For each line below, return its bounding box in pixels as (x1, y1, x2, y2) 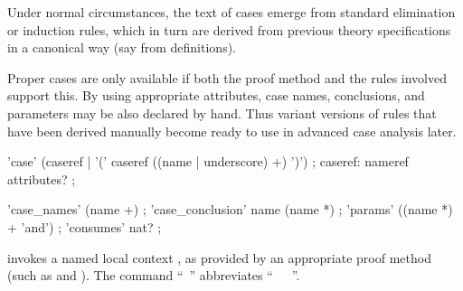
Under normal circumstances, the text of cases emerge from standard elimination (7, 3, 456, 21)
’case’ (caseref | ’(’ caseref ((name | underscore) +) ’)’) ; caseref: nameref (7, 152, 409, 171)
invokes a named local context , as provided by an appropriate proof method (7, 248, 431, 267)
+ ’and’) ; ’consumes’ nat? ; (7, 217, 162, 236)
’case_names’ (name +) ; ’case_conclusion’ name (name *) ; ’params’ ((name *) (7, 200, 453, 219)
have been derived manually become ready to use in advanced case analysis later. (7, 121, 457, 140)
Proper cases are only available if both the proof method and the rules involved (7, 68, 447, 87)
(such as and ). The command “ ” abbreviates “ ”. (7, 266, 300, 285)
